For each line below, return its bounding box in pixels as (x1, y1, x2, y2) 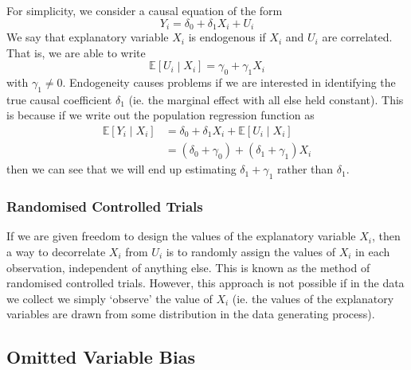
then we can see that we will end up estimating (6, 161, 237, 177)
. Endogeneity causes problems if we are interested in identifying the (62, 74, 396, 91)
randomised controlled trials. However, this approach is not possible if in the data (6, 275, 405, 291)
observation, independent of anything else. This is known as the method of (6, 259, 370, 275)
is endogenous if (188, 29, 266, 45)
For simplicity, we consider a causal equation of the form (6, 2, 283, 18)
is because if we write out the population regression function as (6, 107, 315, 123)
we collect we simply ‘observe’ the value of (6, 290, 213, 306)
